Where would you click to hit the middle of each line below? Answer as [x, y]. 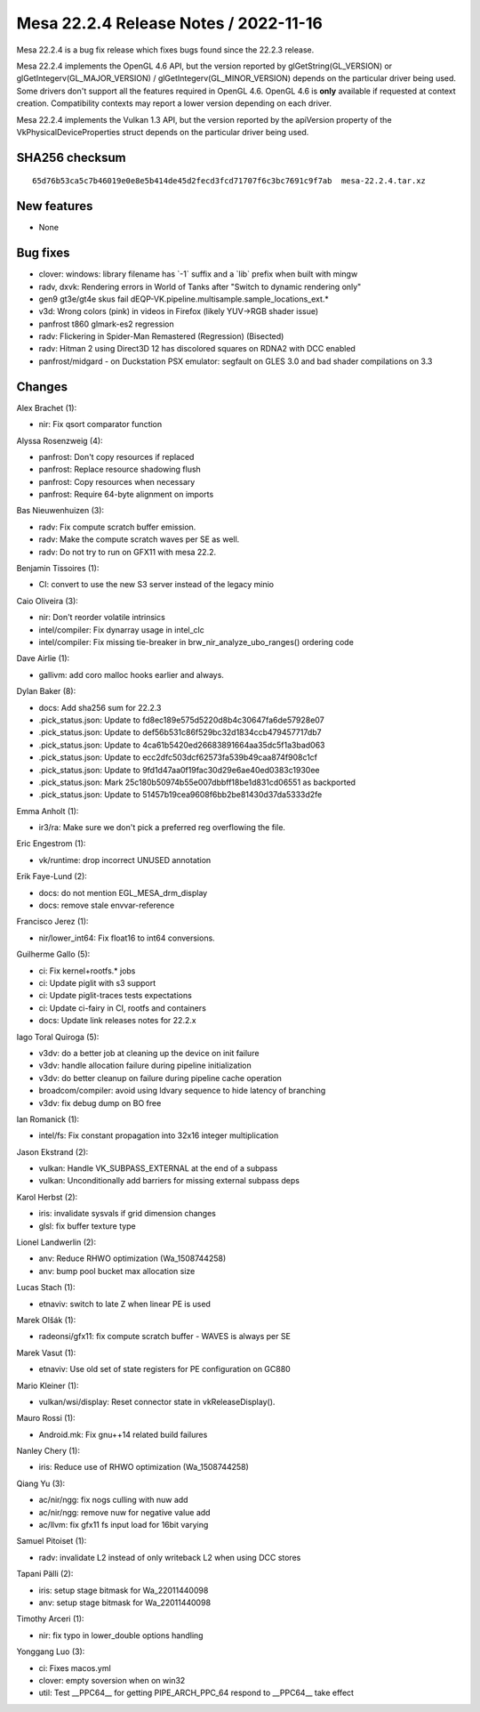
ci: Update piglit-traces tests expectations [116, 996]
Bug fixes [43, 253]
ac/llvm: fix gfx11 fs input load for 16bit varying [124, 1525]
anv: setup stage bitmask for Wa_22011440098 [125, 1603]
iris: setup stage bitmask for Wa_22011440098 [124, 1590]
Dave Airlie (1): [43, 658]
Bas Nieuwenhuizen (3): [60, 511]
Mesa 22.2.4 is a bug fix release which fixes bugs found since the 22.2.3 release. [165, 50]
